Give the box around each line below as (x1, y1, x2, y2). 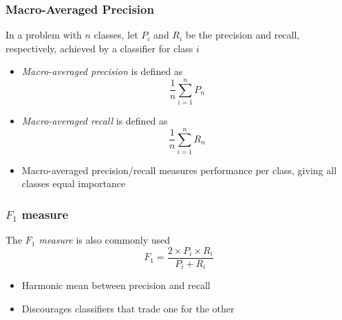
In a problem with (6, 28, 82, 42)
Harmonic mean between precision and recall (21, 278, 211, 292)
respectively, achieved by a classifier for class (6, 41, 193, 55)
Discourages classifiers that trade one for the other (21, 301, 235, 315)
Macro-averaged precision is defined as (21, 64, 183, 78)
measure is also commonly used (39, 233, 171, 247)
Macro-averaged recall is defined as (21, 114, 168, 128)
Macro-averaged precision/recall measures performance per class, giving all (21, 162, 337, 177)
